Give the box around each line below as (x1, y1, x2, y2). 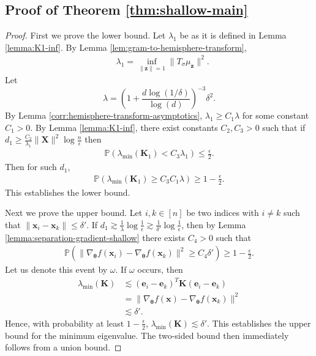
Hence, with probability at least (5, 316, 124, 329)
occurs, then (137, 263, 183, 276)
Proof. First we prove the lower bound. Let (5, 29, 166, 42)
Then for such (5, 160, 57, 173)
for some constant (242, 109, 309, 122)
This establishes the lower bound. (5, 185, 130, 198)
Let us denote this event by (5, 263, 108, 276)
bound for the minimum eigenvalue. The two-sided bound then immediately (5, 328, 289, 341)
